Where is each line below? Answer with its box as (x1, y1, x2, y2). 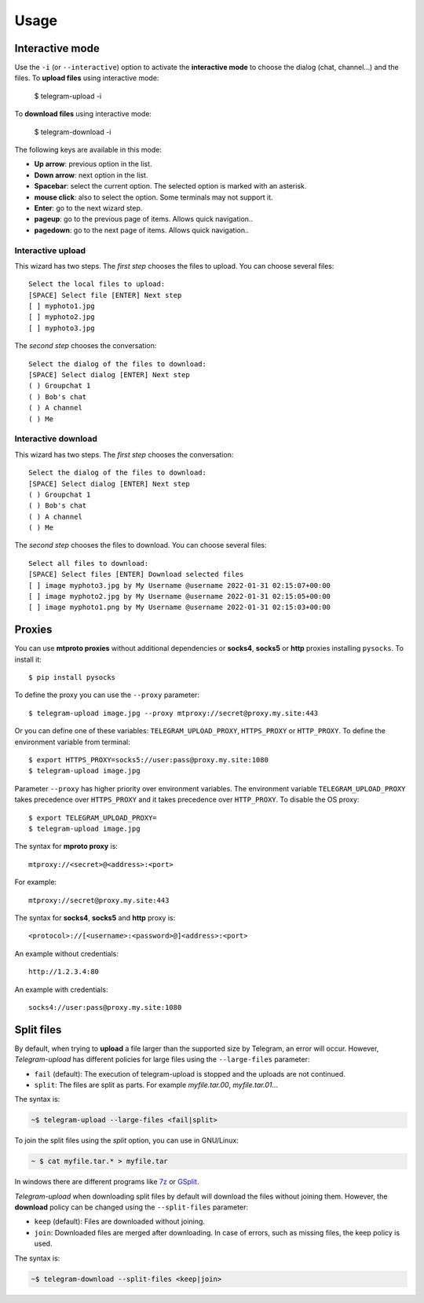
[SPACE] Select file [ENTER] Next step (28, 291, 182, 299)
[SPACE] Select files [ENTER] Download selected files (28, 570, 244, 579)
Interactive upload (14, 244, 86, 255)
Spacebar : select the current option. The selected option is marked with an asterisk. (34, 182, 307, 191)
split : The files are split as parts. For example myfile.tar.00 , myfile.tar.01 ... (34, 1080, 279, 1089)
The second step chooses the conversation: (14, 341, 157, 351)
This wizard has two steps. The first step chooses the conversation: (14, 450, 234, 459)
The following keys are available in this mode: (14, 145, 163, 155)
